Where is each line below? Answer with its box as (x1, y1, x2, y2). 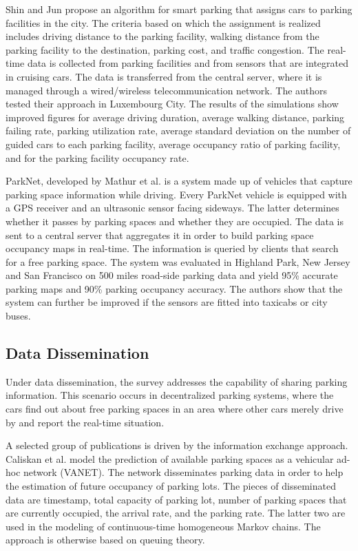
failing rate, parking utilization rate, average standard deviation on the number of (6, 123, 351, 138)
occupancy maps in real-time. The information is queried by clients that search (6, 241, 339, 256)
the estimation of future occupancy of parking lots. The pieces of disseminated (6, 479, 336, 493)
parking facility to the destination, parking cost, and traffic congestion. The (6, 42, 324, 56)
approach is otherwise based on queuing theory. (6, 532, 205, 547)
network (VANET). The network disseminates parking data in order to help (23, 465, 344, 479)
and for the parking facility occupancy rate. (6, 150, 189, 165)
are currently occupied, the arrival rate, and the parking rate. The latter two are (6, 506, 346, 520)
